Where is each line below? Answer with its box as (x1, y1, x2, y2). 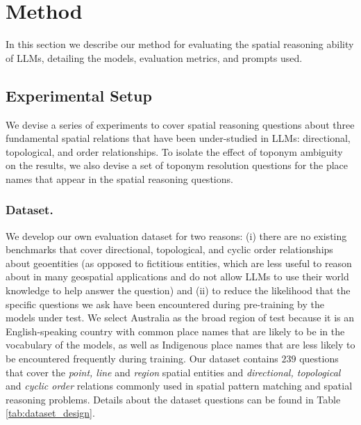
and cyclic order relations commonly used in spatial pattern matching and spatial (6, 378, 353, 393)
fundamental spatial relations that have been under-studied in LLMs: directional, (6, 131, 351, 145)
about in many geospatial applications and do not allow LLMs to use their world (6, 269, 349, 284)
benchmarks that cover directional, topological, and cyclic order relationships (6, 242, 333, 257)
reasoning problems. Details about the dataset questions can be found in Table (6, 392, 341, 406)
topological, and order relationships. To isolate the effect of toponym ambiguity (6, 144, 343, 159)
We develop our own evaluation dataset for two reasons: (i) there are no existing (6, 228, 347, 243)
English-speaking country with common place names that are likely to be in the (6, 323, 345, 338)
